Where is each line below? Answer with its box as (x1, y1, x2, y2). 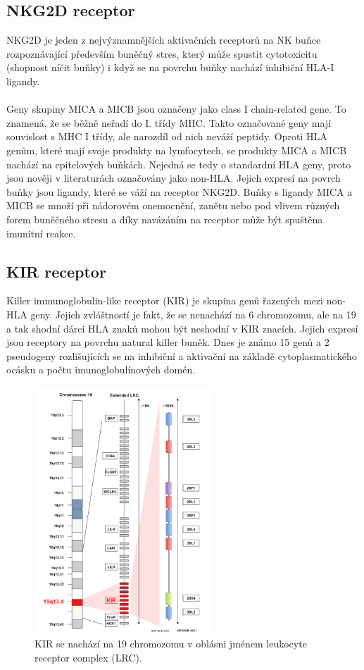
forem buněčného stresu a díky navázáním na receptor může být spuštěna (6, 211, 323, 226)
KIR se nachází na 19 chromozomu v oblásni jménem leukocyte (34, 636, 307, 651)
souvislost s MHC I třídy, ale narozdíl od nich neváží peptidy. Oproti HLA (6, 129, 327, 144)
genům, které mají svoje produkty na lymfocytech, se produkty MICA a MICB (6, 142, 347, 157)
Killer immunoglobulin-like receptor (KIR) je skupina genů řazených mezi (6, 293, 323, 308)
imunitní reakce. (6, 225, 76, 240)
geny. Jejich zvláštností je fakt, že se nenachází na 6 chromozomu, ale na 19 (30, 306, 356, 321)
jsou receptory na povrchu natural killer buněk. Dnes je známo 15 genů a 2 (6, 335, 330, 349)
